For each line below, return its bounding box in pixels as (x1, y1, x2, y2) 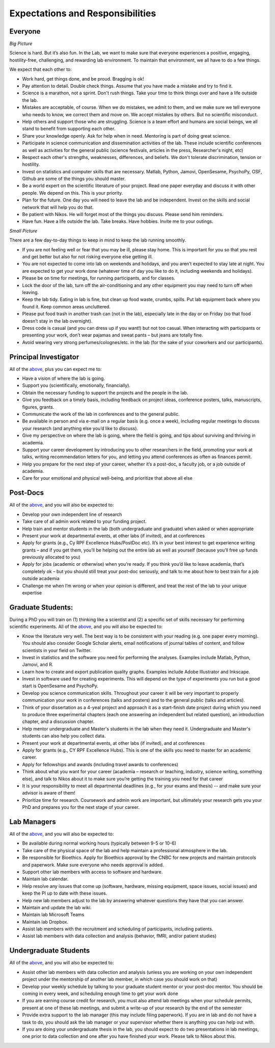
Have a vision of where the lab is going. (22, 375, 105, 381)
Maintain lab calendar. (22, 876, 69, 882)
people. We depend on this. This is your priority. (22, 190, 123, 196)
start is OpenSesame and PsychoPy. (22, 683, 99, 689)
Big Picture (9, 41, 33, 47)
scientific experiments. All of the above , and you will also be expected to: (9, 623, 163, 630)
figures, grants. (22, 404, 54, 410)
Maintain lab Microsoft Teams (22, 911, 85, 918)
